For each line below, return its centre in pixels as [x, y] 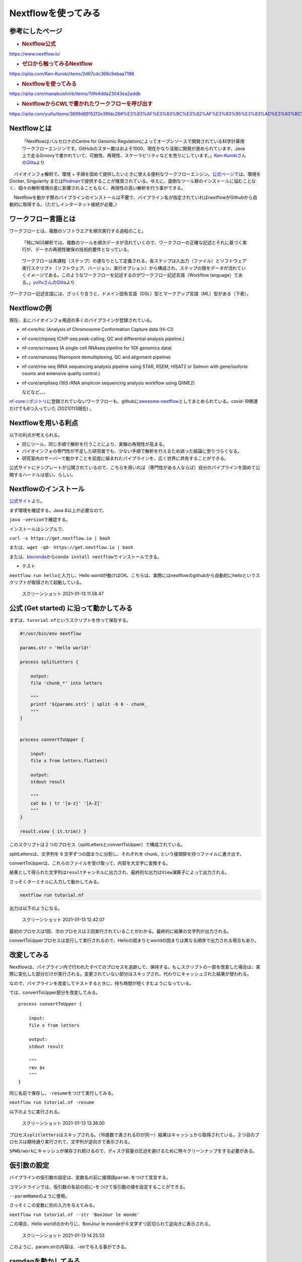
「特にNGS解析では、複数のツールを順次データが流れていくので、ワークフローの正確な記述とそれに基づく [132, 242]
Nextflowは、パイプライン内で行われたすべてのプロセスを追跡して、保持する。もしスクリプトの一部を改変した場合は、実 [135, 967]
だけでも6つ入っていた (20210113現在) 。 [52, 408]
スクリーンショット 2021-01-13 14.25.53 [63, 1235]
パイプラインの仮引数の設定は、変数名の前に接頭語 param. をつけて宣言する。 [90, 1177]
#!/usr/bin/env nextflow [51, 634]
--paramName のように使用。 [40, 1196]
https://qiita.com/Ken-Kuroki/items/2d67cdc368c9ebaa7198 [72, 74]
